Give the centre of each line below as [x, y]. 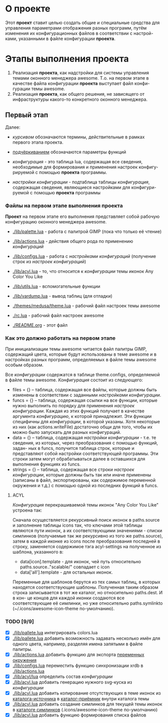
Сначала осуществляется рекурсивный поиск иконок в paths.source [86, 520]
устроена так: [27, 510]
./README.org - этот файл [40, 325]
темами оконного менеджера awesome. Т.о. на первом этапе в [80, 78]
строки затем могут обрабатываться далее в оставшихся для [79, 459]
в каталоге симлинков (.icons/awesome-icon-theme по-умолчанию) [85, 710]
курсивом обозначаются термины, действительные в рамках [78, 137]
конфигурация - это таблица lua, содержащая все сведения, [77, 161]
